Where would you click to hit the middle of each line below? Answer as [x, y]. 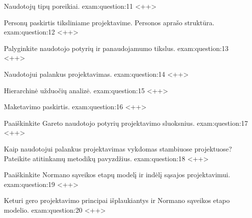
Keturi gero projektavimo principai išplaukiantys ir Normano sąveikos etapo [117, 200]
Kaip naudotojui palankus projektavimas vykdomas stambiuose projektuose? [118, 148]
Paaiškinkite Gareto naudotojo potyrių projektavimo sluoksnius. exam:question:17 [126, 123]
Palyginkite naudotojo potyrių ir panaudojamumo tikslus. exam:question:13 [116, 48]
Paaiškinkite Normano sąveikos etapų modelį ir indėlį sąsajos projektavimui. [117, 175]
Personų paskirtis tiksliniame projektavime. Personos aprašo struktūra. [109, 22]
